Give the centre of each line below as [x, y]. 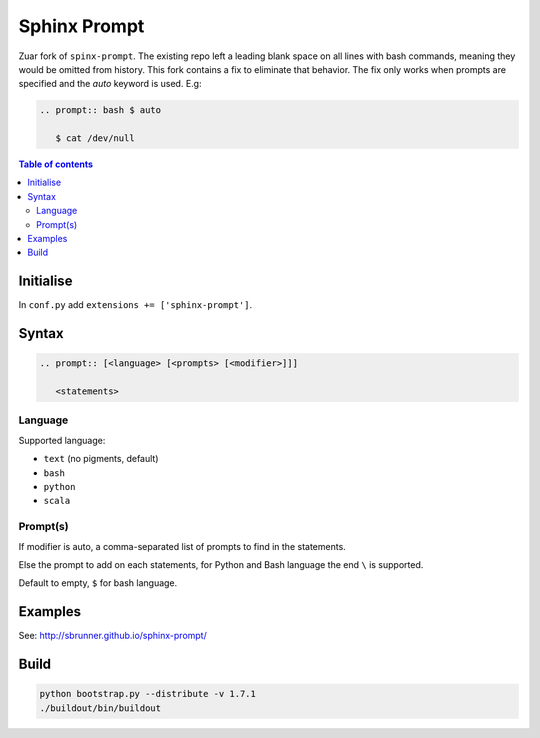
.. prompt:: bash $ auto [100, 110]
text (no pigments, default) [101, 459]
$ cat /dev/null [95, 138]
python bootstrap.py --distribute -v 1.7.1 [148, 694]
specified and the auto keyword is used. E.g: [110, 84]
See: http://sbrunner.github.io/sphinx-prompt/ [112, 636]
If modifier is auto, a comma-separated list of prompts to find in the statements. [182, 546]
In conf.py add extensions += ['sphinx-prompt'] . [135, 305]
